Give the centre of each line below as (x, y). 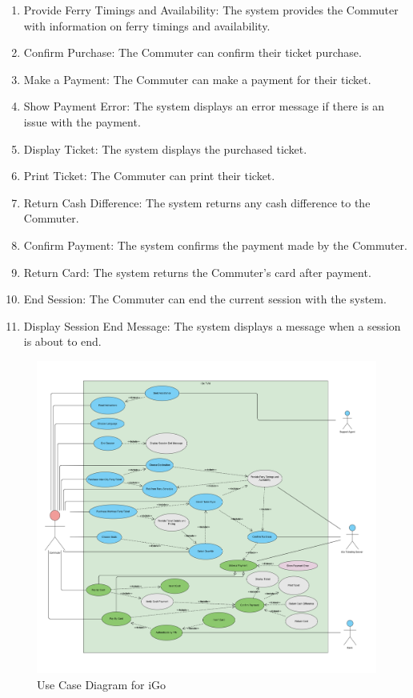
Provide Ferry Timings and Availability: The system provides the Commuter (211, 10)
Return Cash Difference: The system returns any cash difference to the (197, 202)
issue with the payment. (82, 121)
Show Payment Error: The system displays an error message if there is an (204, 106)
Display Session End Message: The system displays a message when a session (212, 325)
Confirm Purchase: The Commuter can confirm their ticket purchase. (192, 52)
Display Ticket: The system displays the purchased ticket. (165, 148)
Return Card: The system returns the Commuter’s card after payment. (197, 272)
